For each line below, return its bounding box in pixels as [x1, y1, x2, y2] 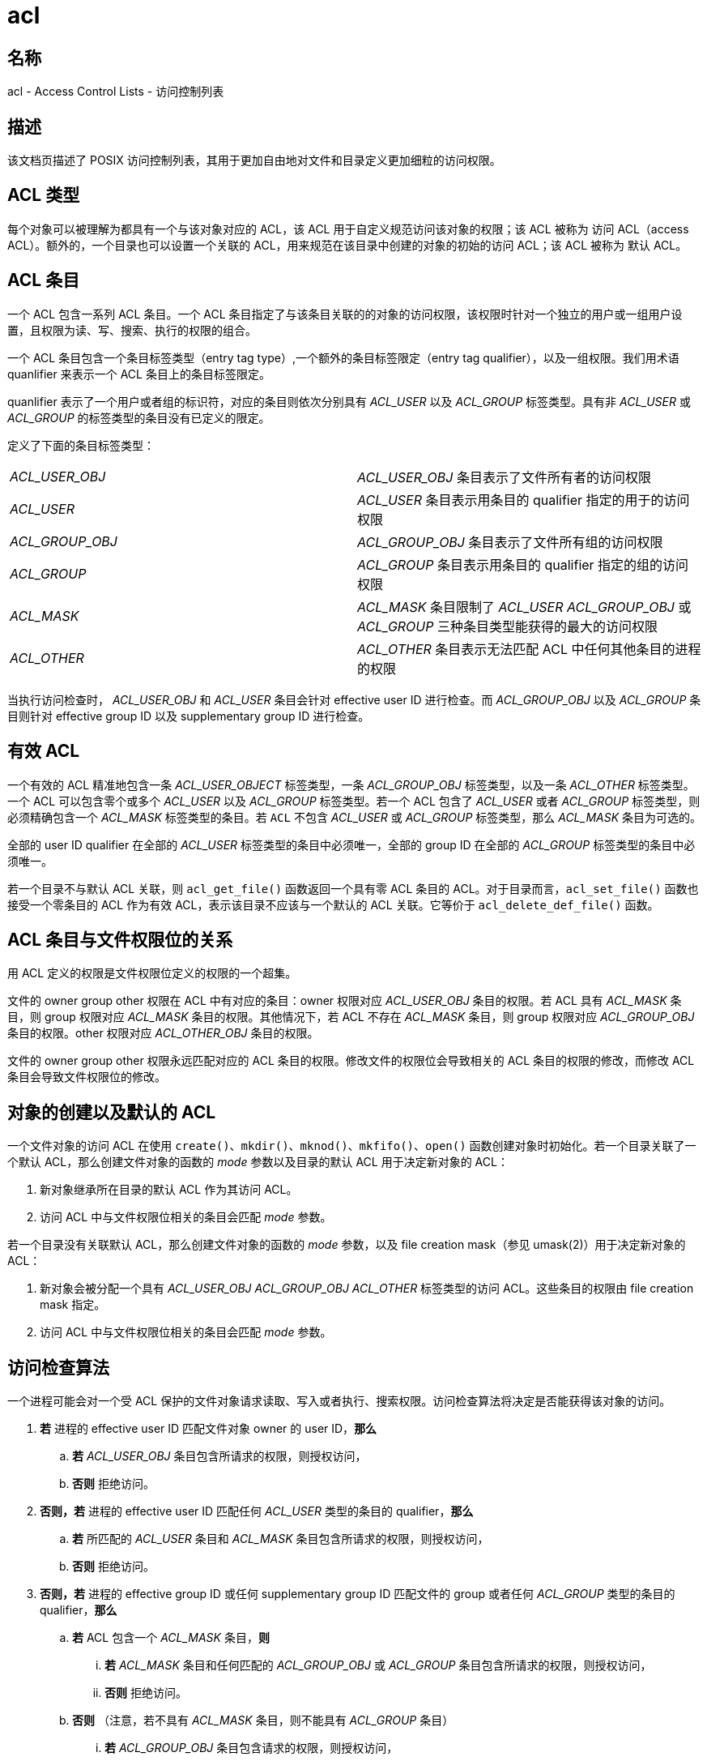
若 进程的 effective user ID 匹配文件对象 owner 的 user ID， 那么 [40, 1421, 377, 1436]
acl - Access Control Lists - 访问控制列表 [7, 84, 224, 99]
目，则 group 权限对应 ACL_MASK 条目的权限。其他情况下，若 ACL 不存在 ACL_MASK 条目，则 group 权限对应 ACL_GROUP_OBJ [7, 1010, 695, 1024]
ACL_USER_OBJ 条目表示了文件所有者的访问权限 [357, 468, 651, 485]
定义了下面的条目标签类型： [7, 438, 155, 452]
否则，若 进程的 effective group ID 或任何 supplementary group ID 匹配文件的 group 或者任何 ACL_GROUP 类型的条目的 [40, 1587, 675, 1601]
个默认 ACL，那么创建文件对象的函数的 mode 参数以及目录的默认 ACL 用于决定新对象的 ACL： [7, 1155, 509, 1169]
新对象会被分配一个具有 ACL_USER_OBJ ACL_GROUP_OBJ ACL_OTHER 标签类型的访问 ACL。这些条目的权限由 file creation [40, 1281, 694, 1296]
